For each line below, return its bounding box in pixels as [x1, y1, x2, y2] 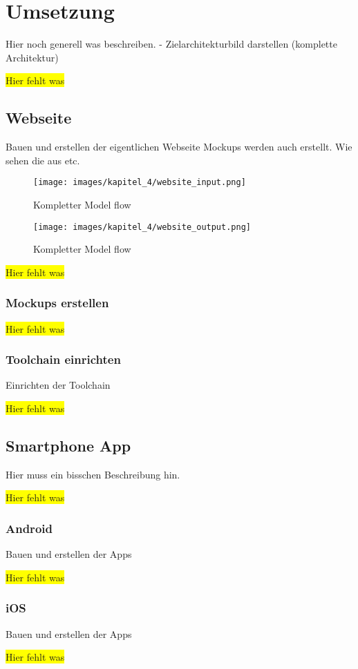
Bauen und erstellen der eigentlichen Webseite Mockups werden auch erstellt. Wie [6, 139, 352, 154]
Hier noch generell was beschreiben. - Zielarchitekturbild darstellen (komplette [6, 37, 337, 51]
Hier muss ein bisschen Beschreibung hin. [6, 467, 180, 481]
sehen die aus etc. [6, 153, 80, 167]
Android [6, 519, 53, 536]
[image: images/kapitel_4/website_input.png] [33, 177, 246, 188]
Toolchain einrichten [6, 351, 121, 368]
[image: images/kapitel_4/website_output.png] [33, 222, 251, 232]
